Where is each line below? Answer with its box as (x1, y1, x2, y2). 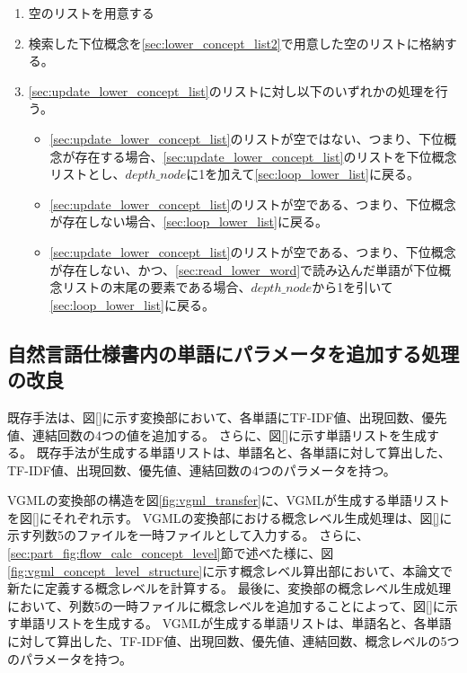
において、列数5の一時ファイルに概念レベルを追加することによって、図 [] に (7, 596, 445, 615)
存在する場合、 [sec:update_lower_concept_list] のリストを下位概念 (75, 146, 457, 165)
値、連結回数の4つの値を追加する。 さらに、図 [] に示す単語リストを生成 (7, 425, 427, 444)
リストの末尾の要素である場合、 (62, 278, 251, 297)
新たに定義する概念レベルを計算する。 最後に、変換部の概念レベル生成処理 (7, 579, 452, 598)
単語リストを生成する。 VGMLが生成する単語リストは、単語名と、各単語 (19, 614, 452, 633)
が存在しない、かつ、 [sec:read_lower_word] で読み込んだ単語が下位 (49, 260, 439, 279)
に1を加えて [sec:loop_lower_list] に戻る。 (186, 164, 419, 183)
